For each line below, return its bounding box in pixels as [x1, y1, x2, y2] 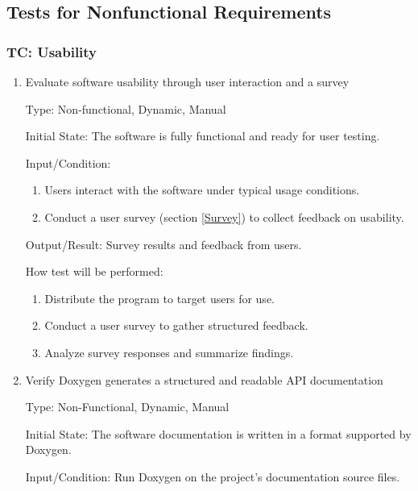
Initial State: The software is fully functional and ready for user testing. [25, 127, 380, 144]
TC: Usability [6, 41, 97, 61]
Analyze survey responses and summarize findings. [44, 343, 294, 360]
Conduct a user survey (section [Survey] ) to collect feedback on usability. [44, 208, 404, 225]
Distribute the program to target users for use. [44, 289, 275, 306]
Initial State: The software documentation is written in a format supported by [25, 425, 412, 442]
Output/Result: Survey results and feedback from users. [25, 235, 302, 252]
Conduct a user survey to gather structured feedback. [44, 317, 308, 334]
